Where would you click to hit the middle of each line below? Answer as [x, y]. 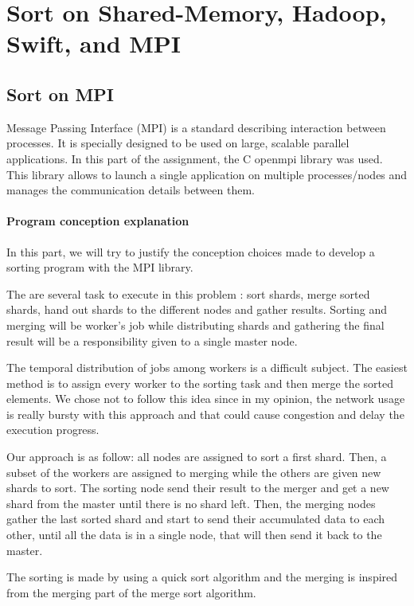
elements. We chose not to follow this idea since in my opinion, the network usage [206, 399]
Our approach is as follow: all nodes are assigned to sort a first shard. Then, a [197, 457]
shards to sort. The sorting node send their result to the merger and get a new [198, 488]
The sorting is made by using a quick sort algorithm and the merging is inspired [202, 577]
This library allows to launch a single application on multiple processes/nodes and [207, 174]
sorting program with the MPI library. [100, 267]
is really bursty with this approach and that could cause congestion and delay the [205, 414]
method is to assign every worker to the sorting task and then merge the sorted [200, 383]
